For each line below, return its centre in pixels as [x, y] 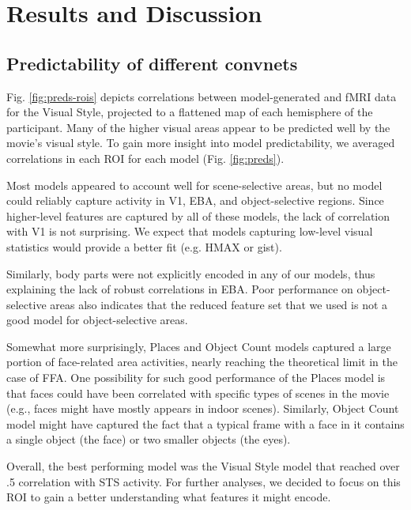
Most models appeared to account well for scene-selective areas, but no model [194, 185]
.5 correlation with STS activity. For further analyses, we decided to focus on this [204, 481]
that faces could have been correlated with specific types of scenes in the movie [198, 393]
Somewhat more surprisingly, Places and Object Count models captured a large [199, 346]
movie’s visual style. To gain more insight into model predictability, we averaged [201, 143]
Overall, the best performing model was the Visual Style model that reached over [203, 466]
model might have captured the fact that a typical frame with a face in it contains [205, 423]
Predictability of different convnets [152, 63]
